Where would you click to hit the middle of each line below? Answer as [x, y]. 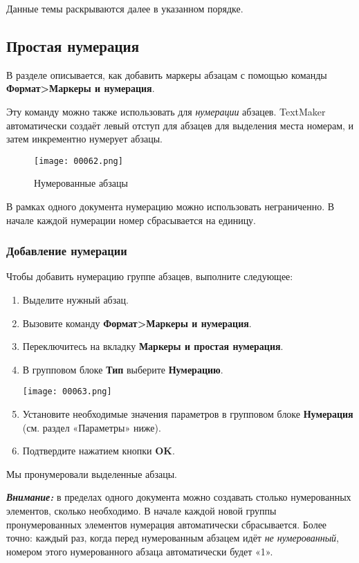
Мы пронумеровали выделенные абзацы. [92, 473]
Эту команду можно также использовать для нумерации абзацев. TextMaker [166, 111]
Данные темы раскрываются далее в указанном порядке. [125, 8]
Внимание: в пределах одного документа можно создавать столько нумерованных [179, 497]
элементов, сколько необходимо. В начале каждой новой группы [141, 511]
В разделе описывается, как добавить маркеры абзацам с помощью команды [167, 74]
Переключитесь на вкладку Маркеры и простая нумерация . [153, 346]
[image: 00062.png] [79, 161]
